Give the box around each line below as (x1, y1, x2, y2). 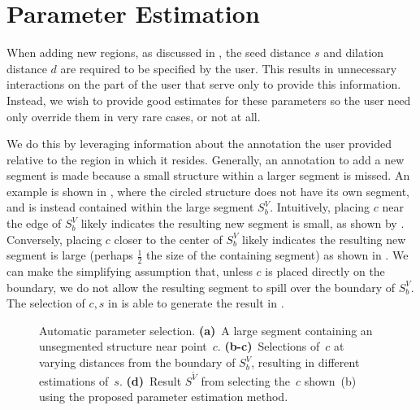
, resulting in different (251, 354, 360, 371)
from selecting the (201, 372, 290, 389)
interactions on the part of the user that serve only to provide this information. (6, 76, 401, 93)
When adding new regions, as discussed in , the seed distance (6, 44, 311, 61)
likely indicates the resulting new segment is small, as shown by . (80, 215, 405, 232)
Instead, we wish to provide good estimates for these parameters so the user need (6, 91, 411, 108)
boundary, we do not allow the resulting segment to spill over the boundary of (6, 278, 395, 295)
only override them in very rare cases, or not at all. (6, 107, 261, 124)
